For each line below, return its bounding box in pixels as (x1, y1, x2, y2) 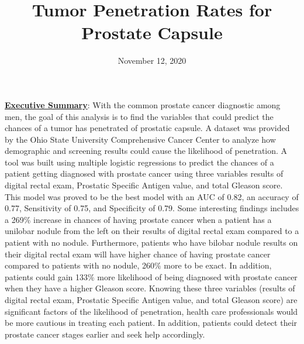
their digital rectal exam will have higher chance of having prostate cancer (5, 247, 271, 260)
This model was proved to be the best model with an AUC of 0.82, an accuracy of (5, 190, 299, 202)
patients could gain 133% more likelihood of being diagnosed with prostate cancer (5, 270, 298, 283)
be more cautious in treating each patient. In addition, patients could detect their (5, 317, 298, 329)
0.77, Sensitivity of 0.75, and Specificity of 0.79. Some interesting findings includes (5, 202, 299, 214)
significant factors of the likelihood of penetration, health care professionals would (5, 305, 298, 317)
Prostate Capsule (81, 20, 223, 44)
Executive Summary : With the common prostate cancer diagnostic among (5, 98, 281, 111)
